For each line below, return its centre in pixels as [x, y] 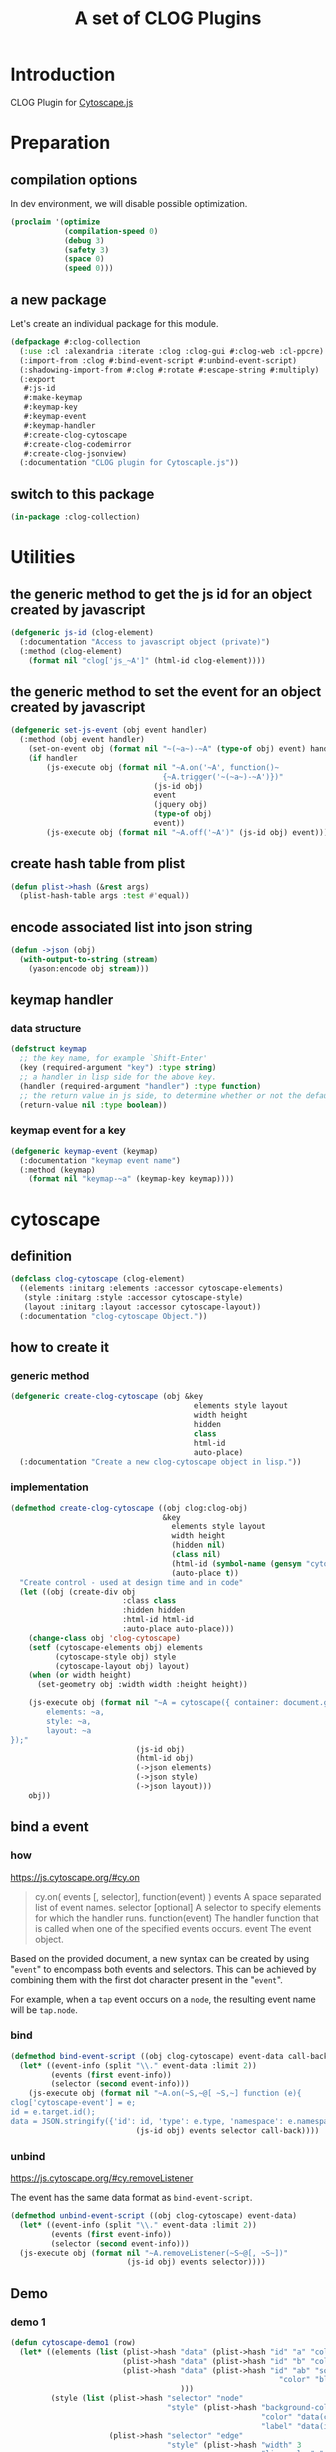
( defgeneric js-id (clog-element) [82, 632]
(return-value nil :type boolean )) [93, 1105]
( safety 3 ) [86, 250]
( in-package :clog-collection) [75, 517]
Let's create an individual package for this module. [114, 323]
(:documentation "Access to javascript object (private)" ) [145, 642]
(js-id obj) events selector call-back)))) [227, 2130]
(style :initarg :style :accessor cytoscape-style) [133, 1298]
